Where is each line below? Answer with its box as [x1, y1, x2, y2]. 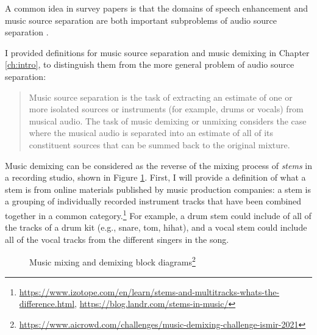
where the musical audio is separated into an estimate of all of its [29, 126, 273, 139]
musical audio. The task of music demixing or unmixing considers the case [29, 114, 307, 127]
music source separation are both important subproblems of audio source [5, 13, 277, 26]
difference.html [19, 297, 75, 310]
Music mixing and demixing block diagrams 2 [29, 254, 196, 268]
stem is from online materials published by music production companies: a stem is [5, 182, 311, 195]
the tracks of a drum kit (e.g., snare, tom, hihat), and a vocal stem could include [5, 221, 307, 234]
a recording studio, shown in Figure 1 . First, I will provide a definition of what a [5, 171, 306, 184]
